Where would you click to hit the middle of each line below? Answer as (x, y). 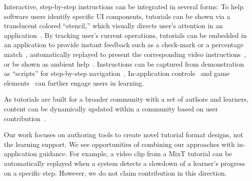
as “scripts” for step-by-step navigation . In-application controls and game (117, 73)
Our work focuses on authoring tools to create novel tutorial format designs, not (124, 135)
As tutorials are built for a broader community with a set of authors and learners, (126, 99)
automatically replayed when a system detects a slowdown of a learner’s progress (125, 163)
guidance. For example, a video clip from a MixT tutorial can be (136, 154)
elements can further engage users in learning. (74, 82)
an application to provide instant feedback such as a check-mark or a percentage (124, 45)
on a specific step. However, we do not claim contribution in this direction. (115, 172)
